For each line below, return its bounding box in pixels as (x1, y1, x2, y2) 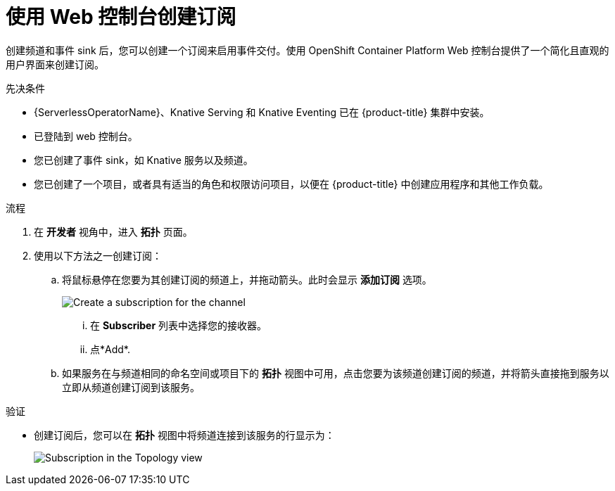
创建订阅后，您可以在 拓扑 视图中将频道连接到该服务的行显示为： (34, 428, 335, 441)
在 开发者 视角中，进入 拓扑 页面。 (34, 225, 193, 238)
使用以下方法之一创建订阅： (34, 249, 162, 262)
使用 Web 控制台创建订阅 (6, 5, 236, 29)
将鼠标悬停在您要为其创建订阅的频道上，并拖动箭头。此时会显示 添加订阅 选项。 (62, 273, 432, 286)
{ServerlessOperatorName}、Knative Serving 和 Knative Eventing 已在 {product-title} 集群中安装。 (34, 106, 490, 118)
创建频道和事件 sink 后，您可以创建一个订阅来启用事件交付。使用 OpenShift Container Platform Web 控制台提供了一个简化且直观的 (6, 44, 609, 56)
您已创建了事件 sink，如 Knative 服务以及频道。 (34, 153, 253, 166)
